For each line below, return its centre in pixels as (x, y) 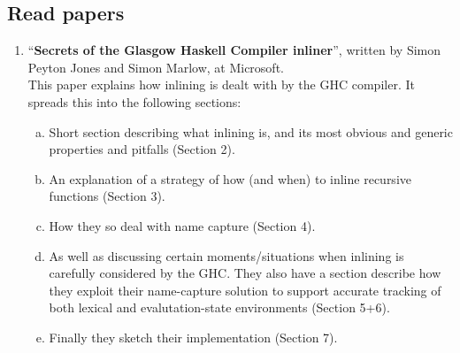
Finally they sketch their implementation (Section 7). (193, 337)
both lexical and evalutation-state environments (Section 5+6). (219, 307)
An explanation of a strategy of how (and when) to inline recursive (230, 178)
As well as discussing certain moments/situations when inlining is (226, 255)
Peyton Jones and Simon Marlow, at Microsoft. (156, 67)
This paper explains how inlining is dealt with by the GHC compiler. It (221, 84)
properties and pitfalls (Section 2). (142, 149)
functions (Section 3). (107, 196)
